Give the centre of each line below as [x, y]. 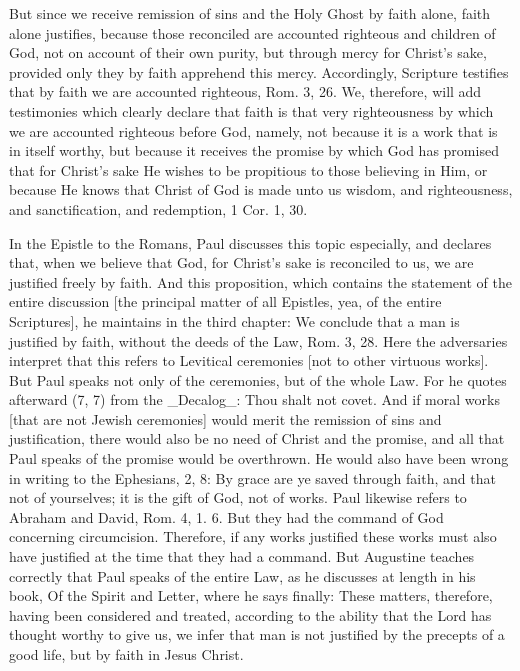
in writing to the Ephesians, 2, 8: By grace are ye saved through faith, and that [252, 477]
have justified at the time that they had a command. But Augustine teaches [242, 556]
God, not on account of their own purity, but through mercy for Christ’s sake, [248, 52]
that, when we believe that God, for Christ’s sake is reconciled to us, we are [241, 262]
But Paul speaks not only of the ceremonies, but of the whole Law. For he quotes [258, 379]
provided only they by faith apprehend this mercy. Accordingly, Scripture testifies [259, 71]
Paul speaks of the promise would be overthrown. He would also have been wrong [259, 458]
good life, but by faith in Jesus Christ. [126, 654]
